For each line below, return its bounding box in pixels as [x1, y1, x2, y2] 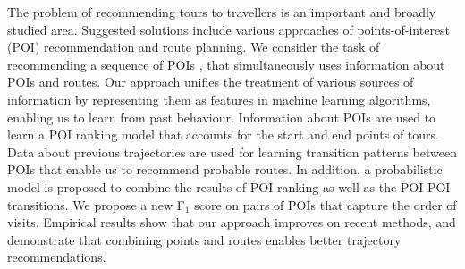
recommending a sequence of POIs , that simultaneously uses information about [7, 55, 445, 73]
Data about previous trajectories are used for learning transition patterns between [7, 142, 457, 161]
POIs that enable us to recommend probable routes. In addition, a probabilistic [7, 160, 443, 179]
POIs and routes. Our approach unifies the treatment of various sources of [7, 72, 414, 91]
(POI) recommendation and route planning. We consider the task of [7, 38, 380, 56]
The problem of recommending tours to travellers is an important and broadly [7, 3, 436, 21]
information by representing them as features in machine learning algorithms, [7, 89, 431, 108]
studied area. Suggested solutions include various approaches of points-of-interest [7, 20, 451, 38]
